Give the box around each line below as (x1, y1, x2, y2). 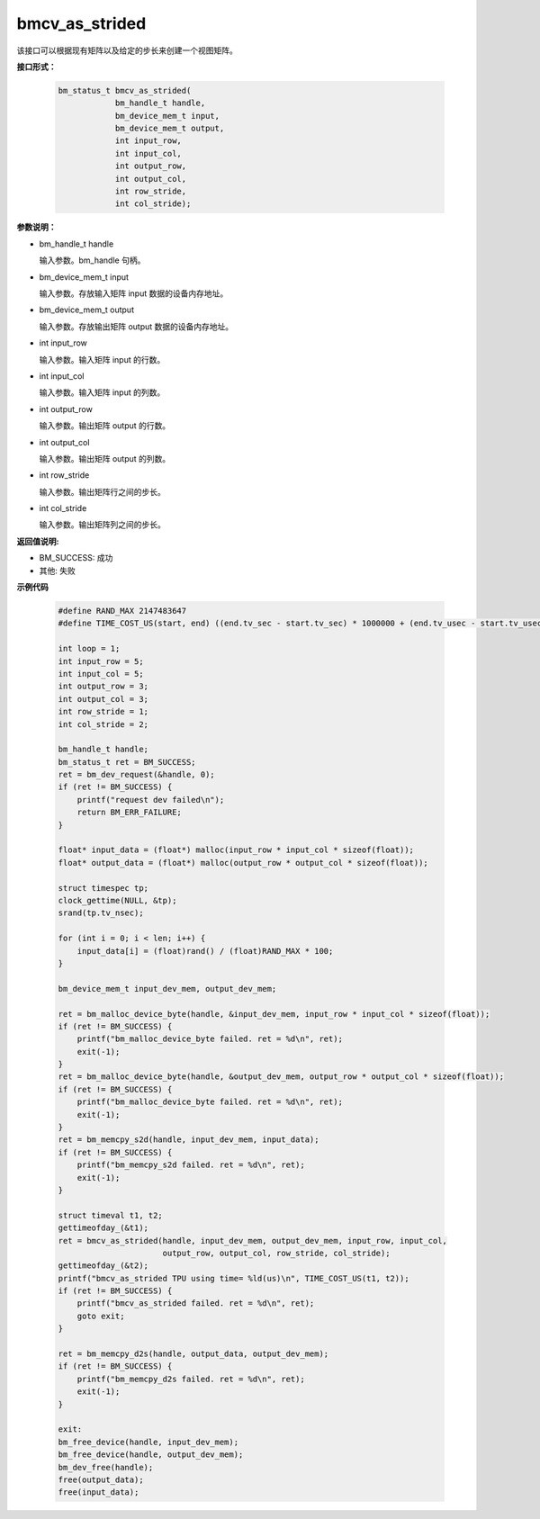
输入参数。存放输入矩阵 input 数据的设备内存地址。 (39, 288, 229, 299)
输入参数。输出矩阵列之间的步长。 (39, 519, 166, 530)
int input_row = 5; (58, 656, 144, 666)
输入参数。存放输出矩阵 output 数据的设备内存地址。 (39, 320, 234, 332)
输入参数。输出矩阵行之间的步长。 (39, 486, 166, 497)
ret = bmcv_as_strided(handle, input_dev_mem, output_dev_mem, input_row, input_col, (58, 1236, 447, 1245)
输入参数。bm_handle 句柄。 (39, 255, 146, 265)
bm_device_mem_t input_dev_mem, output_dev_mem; (58, 984, 277, 993)
